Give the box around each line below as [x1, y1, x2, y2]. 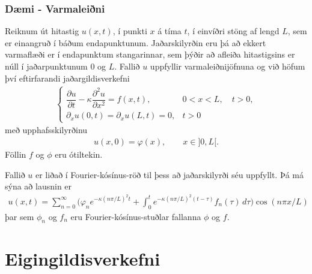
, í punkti [112, 25, 147, 37]
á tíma [158, 25, 182, 37]
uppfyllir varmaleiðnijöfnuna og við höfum [150, 60, 305, 72]
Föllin [5, 147, 26, 160]
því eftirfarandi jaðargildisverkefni [5, 71, 130, 84]
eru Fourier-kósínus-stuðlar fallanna [70, 210, 201, 222]
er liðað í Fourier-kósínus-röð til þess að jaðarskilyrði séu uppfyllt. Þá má [35, 168, 304, 180]
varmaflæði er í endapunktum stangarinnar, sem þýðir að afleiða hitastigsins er [5, 48, 295, 61]
